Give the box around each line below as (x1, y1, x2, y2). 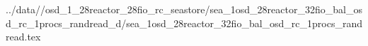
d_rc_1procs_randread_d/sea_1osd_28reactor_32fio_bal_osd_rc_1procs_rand (6, 15, 363, 30)
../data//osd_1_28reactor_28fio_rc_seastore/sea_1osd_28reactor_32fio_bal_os (6, 2, 362, 16)
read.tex (6, 29, 41, 44)
